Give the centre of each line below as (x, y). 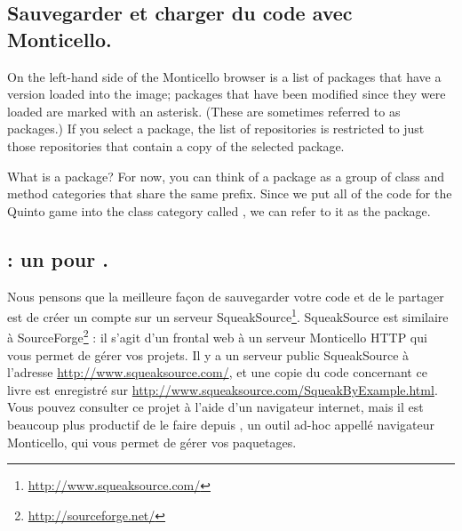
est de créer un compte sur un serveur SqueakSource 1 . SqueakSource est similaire (228, 315)
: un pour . (58, 258)
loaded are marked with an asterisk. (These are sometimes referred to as (204, 111)
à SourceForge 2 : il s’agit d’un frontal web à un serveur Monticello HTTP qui (217, 336)
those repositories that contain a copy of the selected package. (176, 145)
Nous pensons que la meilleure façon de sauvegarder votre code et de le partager (226, 296)
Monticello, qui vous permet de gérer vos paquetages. (152, 442)
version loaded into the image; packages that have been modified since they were (227, 94)
